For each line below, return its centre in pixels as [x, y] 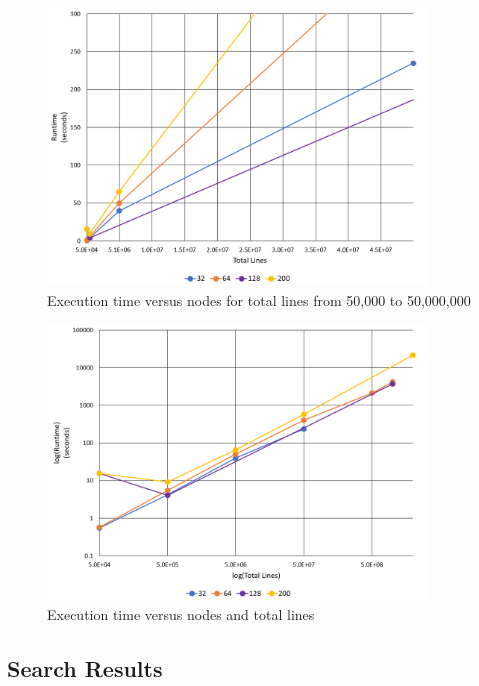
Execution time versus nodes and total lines [181, 614]
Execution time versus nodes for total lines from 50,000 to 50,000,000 [259, 299]
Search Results [85, 668]
